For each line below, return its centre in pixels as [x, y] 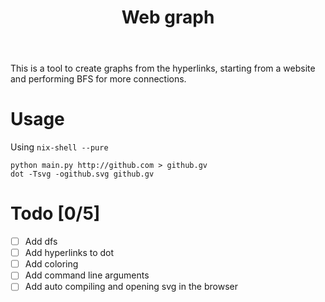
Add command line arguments [87, 275]
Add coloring [51, 264]
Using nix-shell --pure [59, 147]
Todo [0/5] [55, 213]
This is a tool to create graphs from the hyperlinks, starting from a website [163, 68]
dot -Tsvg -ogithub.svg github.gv [82, 174]
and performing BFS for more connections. [98, 79]
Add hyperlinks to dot [69, 253]
